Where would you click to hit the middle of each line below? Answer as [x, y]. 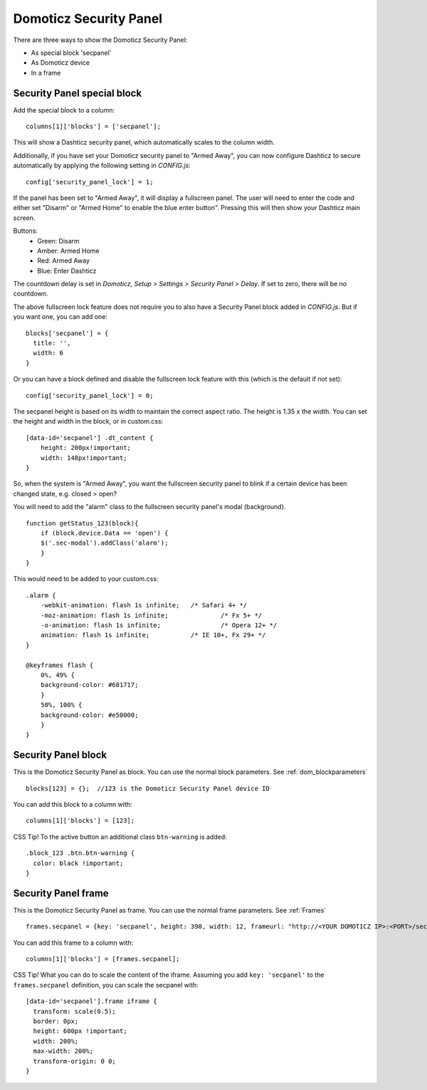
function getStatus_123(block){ [82, 523]
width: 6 [48, 353]
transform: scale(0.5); [75, 1011]
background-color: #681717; [89, 685]
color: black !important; [78, 863]
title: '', [52, 343]
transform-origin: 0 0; [75, 1061]
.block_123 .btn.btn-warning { [80, 853]
